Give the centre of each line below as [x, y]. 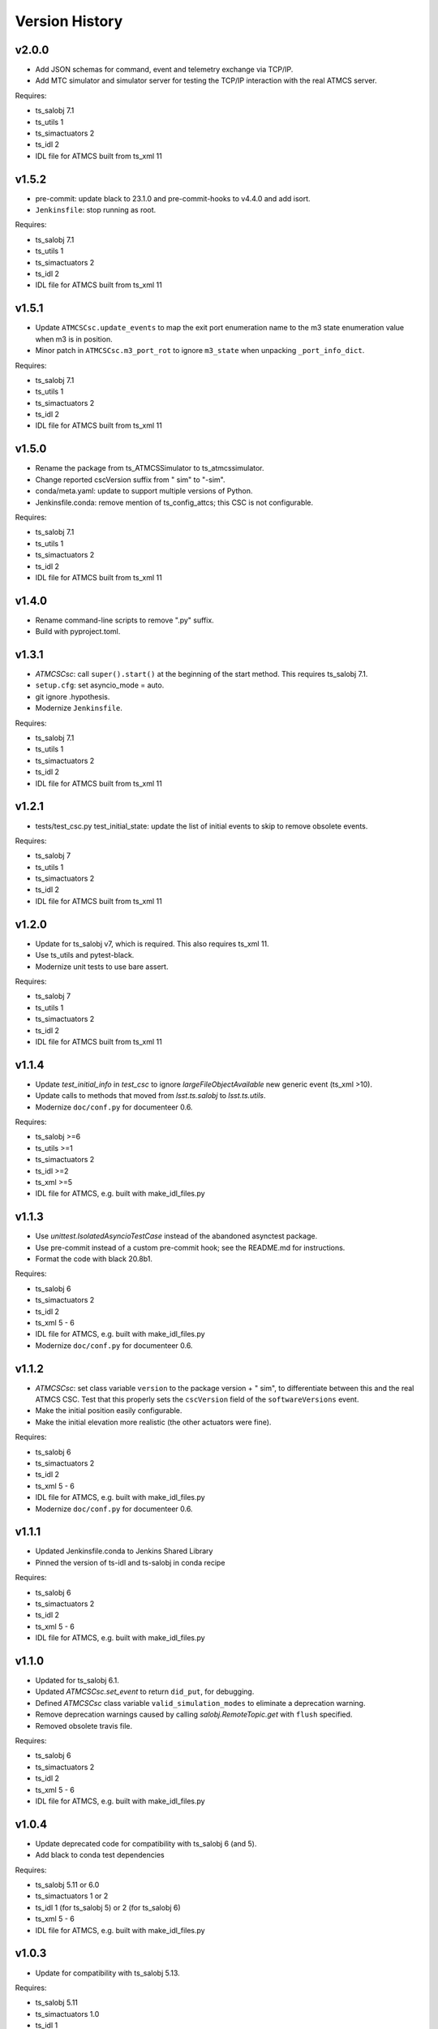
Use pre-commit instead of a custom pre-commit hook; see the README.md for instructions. [190, 1247]
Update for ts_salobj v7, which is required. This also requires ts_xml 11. [152, 943]
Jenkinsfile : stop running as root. [96, 210]
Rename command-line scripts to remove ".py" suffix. [125, 620]
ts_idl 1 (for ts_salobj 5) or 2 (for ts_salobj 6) [108, 1907]
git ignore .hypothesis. [73, 696]
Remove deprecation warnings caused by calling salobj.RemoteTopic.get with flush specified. [194, 1715]
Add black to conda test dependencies [100, 1855]
